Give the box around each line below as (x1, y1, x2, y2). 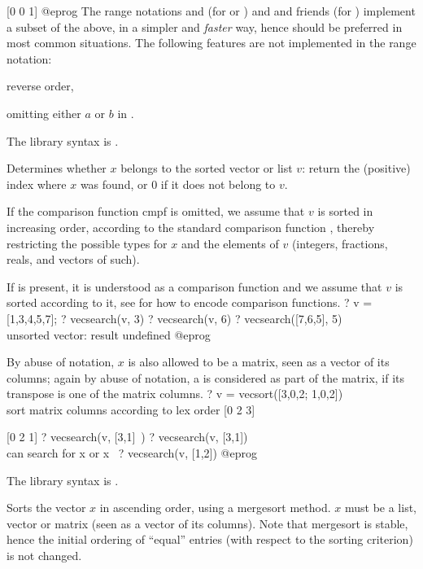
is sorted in (317, 203, 373, 220)
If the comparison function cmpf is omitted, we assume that (7, 203, 305, 220)
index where (7, 175, 67, 192)
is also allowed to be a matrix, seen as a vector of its (128, 353, 390, 370)
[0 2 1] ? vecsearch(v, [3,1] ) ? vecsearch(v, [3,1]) (7, 428, 248, 445)
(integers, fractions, (291, 234, 388, 252)
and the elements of (181, 234, 279, 252)
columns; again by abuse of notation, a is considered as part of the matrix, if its (7, 369, 405, 386)
